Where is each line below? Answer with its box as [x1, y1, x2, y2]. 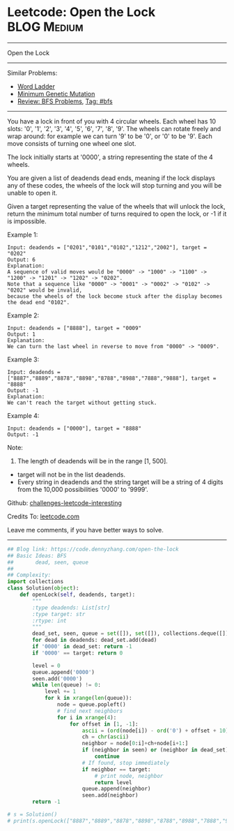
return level [94, 779, 132, 786]
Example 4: [7, 411, 40, 419]
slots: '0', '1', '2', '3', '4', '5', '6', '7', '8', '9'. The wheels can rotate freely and [7, 124, 221, 133]
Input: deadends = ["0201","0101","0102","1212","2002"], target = [7, 244, 208, 251]
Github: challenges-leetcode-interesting [7, 498, 122, 507]
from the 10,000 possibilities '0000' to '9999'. [17, 485, 148, 493]
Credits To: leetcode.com [7, 512, 80, 521]
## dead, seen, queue [7, 559, 89, 566]
